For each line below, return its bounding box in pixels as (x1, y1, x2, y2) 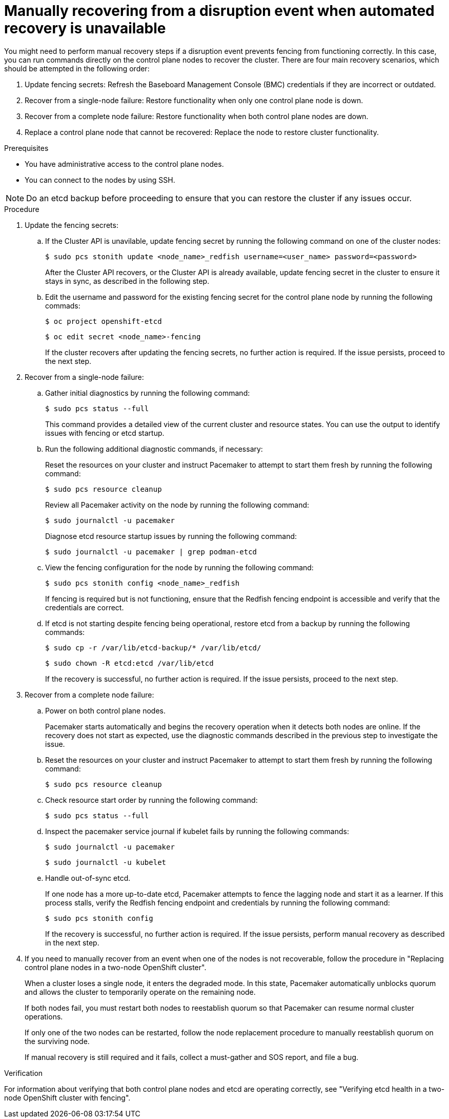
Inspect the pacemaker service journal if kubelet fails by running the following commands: (45, 826, 349, 836)
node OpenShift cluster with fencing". (4, 1093, 131, 1102)
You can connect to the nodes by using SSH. (25, 175, 175, 184)
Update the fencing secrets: (25, 220, 118, 229)
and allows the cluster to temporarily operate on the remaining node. (25, 987, 256, 996)
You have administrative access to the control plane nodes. (25, 159, 224, 168)
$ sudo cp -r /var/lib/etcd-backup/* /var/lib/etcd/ (45, 643, 261, 652)
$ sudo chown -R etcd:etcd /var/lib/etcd (45, 659, 214, 667)
